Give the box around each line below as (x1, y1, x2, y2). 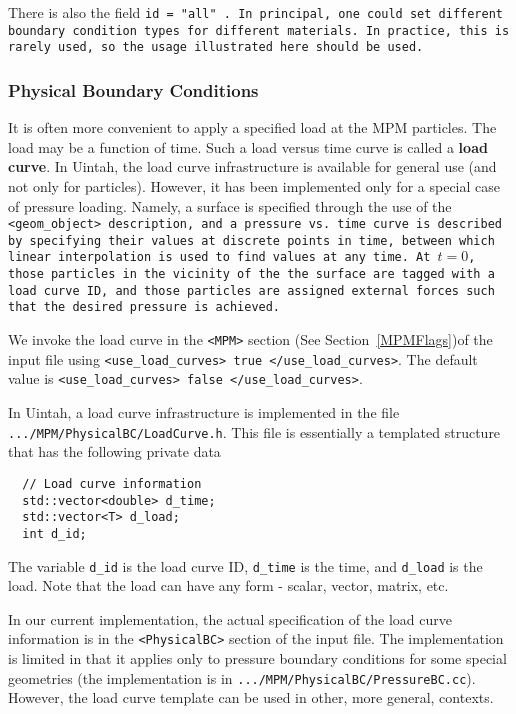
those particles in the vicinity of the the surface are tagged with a (8, 267, 495, 282)
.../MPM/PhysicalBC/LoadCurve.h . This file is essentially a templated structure (8, 421, 501, 442)
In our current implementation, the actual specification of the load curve (8, 608, 452, 629)
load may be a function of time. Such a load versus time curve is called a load (8, 136, 488, 157)
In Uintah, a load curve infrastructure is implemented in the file (8, 402, 400, 423)
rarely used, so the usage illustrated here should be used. (8, 40, 424, 55)
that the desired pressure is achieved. (8, 300, 281, 315)
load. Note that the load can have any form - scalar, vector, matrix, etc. (8, 575, 449, 596)
